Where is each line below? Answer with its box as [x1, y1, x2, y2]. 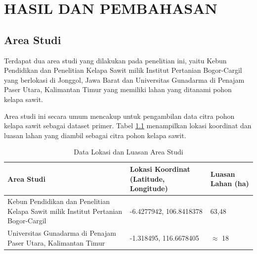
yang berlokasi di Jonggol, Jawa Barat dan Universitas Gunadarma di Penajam [4, 74, 245, 85]
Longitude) [129, 183, 168, 194]
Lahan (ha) [210, 178, 249, 189]
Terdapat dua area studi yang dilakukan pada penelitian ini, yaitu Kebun [4, 55, 227, 65]
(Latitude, [129, 173, 165, 184]
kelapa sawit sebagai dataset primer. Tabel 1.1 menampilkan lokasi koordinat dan [4, 120, 252, 131]
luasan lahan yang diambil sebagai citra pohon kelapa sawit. [4, 130, 186, 140]
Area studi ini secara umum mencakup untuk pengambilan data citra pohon [4, 110, 235, 121]
